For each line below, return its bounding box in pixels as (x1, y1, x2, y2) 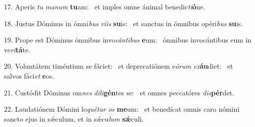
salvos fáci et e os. (4, 70, 54, 81)
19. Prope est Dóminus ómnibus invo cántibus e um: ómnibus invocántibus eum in (4, 35, 252, 45)
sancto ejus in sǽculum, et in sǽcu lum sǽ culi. (4, 113, 144, 124)
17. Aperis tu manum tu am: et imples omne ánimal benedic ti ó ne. (4, 1, 205, 11)
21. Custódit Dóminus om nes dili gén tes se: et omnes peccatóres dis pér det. (4, 87, 234, 97)
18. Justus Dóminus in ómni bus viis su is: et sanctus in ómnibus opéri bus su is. (4, 18, 243, 28)
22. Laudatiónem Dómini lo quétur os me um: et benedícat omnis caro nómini (4, 104, 240, 114)
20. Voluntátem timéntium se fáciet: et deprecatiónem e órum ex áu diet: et (4, 61, 233, 71)
